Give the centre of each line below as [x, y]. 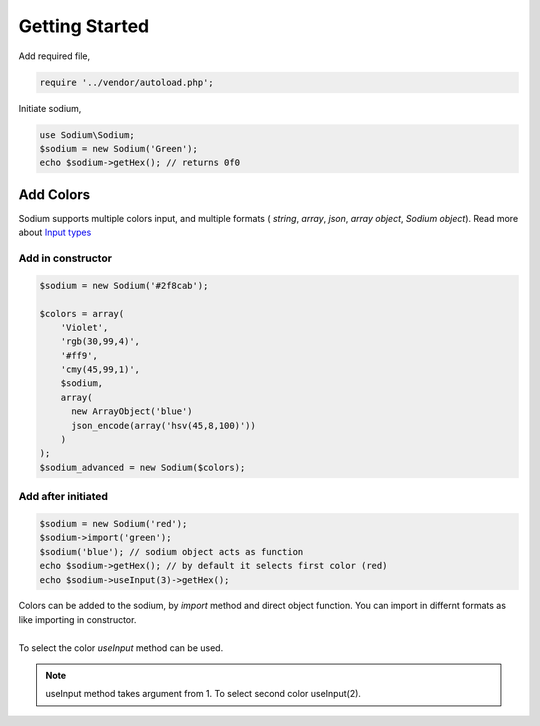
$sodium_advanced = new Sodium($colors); [142, 467]
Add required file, [54, 56]
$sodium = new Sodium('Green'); [119, 148]
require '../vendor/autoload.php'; [126, 82]
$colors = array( [82, 313]
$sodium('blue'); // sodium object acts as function [171, 551]
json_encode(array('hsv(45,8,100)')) [164, 425]
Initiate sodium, [50, 108]
